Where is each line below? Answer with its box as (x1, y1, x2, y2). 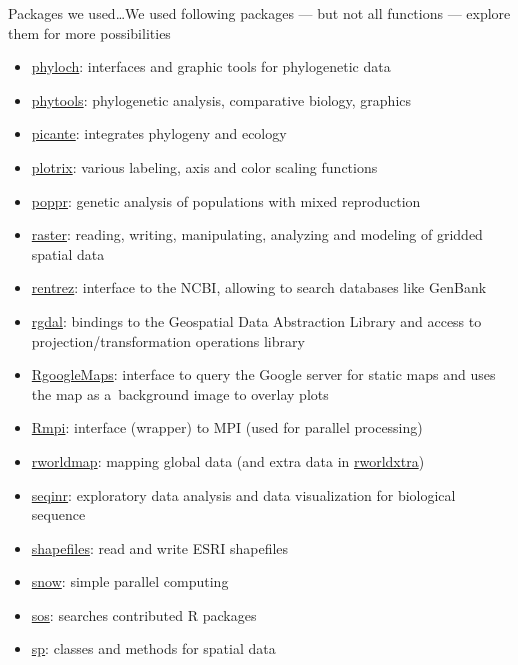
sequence (31, 504, 86, 525)
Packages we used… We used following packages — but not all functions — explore (8, 3, 511, 23)
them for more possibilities (8, 22, 171, 43)
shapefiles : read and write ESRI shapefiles (31, 537, 289, 558)
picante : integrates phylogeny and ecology (31, 123, 287, 144)
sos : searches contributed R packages (31, 604, 257, 625)
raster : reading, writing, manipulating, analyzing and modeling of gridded (31, 224, 483, 245)
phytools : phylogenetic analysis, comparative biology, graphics (31, 89, 412, 110)
